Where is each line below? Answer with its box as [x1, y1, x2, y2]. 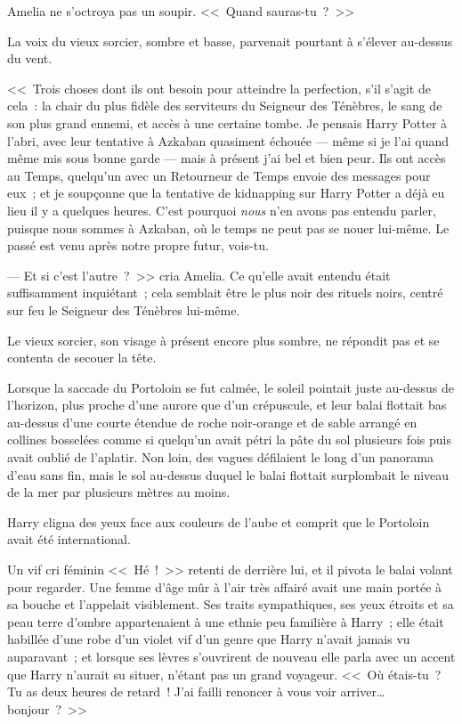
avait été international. [7, 530, 131, 549]
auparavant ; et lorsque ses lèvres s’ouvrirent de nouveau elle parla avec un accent [7, 647, 456, 665]
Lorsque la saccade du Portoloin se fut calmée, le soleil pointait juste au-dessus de [7, 378, 454, 396]
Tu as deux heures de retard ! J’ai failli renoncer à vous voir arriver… [7, 682, 385, 701]
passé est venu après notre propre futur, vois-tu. [7, 236, 269, 255]
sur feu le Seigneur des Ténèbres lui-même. [7, 300, 240, 319]
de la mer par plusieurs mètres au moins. [7, 483, 231, 501]
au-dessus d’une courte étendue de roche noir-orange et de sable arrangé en [7, 412, 417, 431]
